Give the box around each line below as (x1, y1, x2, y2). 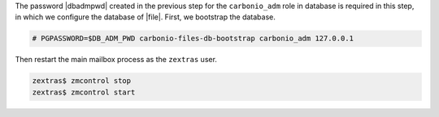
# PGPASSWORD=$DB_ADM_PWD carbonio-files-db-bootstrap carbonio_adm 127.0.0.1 (32, 34, 354, 44)
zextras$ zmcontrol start (32, 87, 136, 97)
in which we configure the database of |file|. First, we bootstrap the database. (15, 12, 276, 22)
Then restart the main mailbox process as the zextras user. (15, 55, 217, 65)
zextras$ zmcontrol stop (32, 77, 132, 86)
